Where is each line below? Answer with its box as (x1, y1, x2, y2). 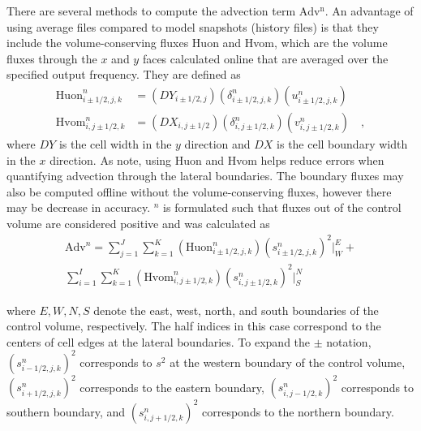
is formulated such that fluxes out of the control (163, 199, 402, 216)
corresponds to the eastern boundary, (79, 378, 264, 395)
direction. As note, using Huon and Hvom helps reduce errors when (49, 151, 384, 168)
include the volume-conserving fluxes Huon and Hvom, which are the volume (6, 34, 388, 51)
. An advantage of (324, 2, 414, 19)
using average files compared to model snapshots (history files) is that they (6, 18, 379, 35)
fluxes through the (6, 50, 97, 67)
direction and (184, 136, 251, 153)
